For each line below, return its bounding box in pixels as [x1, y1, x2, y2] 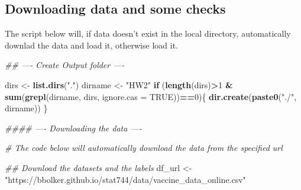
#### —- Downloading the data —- [5, 121, 142, 134]
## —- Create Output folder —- [5, 59, 125, 71]
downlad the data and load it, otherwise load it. [5, 38, 178, 51]
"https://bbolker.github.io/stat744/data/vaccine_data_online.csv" [5, 173, 246, 185]
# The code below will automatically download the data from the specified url [5, 141, 283, 154]
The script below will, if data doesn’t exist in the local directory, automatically [5, 27, 291, 40]
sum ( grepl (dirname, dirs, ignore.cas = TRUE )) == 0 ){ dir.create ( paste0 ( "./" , [5, 90, 297, 102]
